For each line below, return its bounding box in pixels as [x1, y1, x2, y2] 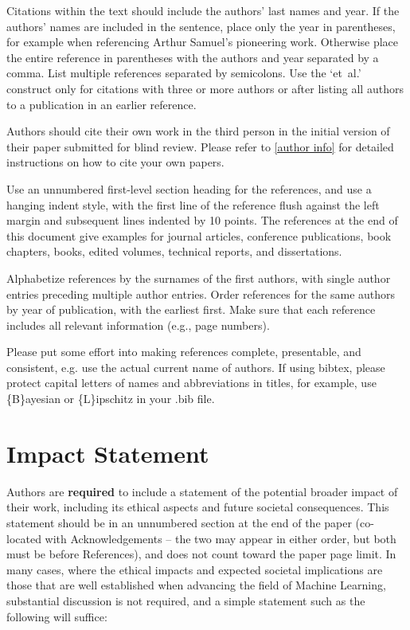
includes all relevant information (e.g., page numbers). [6, 316, 270, 333]
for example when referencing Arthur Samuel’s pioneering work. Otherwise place [6, 33, 399, 50]
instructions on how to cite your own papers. [6, 154, 225, 170]
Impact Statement [6, 436, 209, 469]
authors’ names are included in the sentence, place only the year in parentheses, [6, 18, 396, 34]
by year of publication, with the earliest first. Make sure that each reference [6, 301, 376, 318]
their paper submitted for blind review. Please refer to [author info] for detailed [6, 138, 394, 155]
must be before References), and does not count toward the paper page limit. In [6, 546, 396, 562]
